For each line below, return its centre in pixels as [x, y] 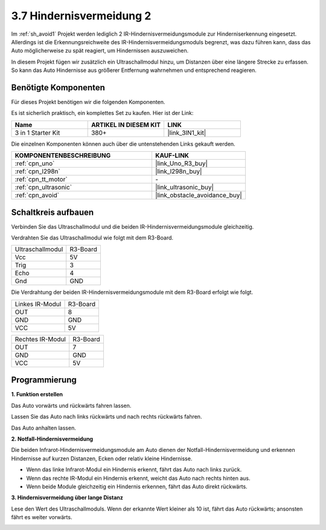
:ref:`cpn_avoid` [37, 195]
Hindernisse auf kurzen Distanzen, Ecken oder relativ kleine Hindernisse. [102, 458]
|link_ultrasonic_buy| [184, 188]
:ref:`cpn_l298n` [37, 171]
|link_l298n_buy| [178, 171]
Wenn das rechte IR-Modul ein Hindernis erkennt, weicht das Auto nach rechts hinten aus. [138, 478]
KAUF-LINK [172, 155]
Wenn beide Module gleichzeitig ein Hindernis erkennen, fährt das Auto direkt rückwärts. [137, 486]
